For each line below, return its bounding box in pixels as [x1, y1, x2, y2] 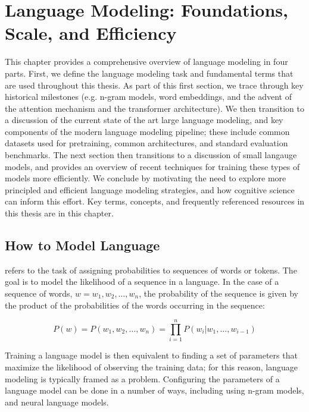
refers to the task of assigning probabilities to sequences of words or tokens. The [5, 263, 297, 276]
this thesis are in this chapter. [5, 207, 114, 219]
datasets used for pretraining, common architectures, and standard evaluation [5, 137, 288, 149]
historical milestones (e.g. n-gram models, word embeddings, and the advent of [5, 90, 292, 103]
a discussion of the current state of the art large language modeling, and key [5, 114, 283, 126]
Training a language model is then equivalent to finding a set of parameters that [5, 349, 298, 361]
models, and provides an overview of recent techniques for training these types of [5, 160, 300, 172]
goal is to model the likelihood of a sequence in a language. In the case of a [5, 275, 279, 288]
